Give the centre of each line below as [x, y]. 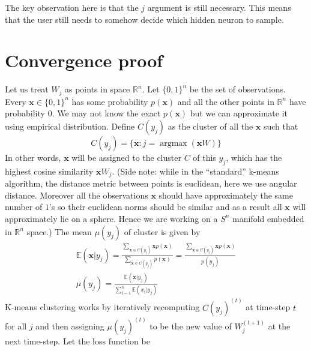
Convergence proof [84, 60]
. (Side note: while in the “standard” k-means [195, 171]
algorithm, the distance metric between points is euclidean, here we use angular [151, 183]
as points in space [98, 89]
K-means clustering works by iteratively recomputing [102, 307]
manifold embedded [268, 218]
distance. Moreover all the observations [77, 195]
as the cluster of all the [210, 126]
